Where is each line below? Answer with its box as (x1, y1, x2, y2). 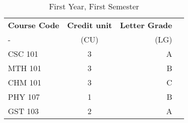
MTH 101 (8, 62, 42, 74)
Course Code (8, 19, 59, 31)
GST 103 (8, 105, 39, 117)
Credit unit (67, 19, 112, 31)
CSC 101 (8, 48, 39, 59)
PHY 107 (8, 91, 40, 102)
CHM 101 (8, 77, 42, 88)
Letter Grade (120, 19, 173, 31)
